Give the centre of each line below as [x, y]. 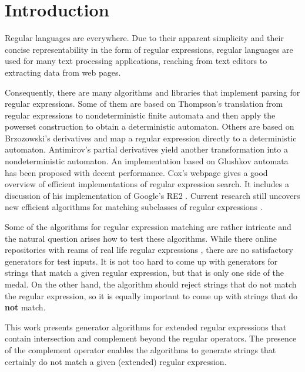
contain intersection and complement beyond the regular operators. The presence [151, 338]
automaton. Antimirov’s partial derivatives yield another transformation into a [146, 149]
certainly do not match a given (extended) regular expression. [116, 361]
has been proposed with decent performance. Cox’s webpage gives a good [136, 172]
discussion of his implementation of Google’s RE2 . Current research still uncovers [152, 195]
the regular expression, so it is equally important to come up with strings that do [151, 295]
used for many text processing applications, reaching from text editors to [136, 61]
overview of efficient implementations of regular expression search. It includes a [147, 184]
